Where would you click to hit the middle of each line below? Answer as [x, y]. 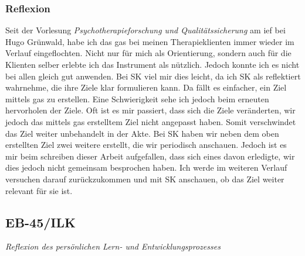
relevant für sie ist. [39, 190]
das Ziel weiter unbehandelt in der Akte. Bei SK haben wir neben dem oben [142, 133]
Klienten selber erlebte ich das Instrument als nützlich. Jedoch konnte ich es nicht [152, 64]
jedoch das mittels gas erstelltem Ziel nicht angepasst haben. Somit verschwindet [151, 121]
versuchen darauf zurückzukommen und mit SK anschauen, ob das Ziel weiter [145, 179]
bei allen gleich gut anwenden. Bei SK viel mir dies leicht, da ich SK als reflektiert [153, 76]
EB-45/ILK [40, 222]
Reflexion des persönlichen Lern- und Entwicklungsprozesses [113, 246]
